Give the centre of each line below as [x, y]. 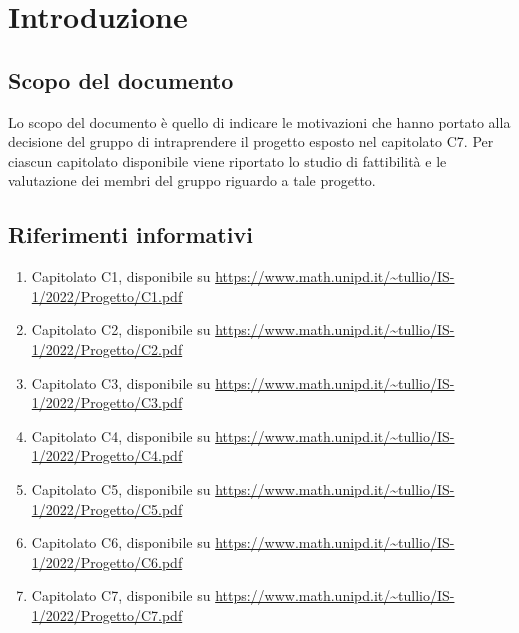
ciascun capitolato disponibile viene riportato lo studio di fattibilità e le [227, 160]
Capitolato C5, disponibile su [121, 488]
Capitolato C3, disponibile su [121, 382]
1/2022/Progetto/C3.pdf [107, 402]
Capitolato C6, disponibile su [121, 542]
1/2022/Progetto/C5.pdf [107, 508]
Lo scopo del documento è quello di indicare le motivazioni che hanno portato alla [259, 121]
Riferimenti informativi [130, 234]
